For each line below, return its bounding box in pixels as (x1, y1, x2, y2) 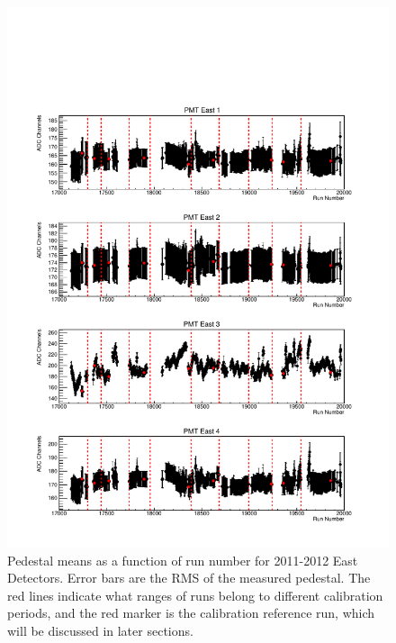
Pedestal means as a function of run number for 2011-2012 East (7, 550, 358, 569)
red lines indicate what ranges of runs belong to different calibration (7, 585, 383, 604)
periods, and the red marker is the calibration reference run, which (7, 603, 375, 622)
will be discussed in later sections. (7, 620, 193, 639)
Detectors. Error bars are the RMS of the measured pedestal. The (7, 568, 371, 587)
